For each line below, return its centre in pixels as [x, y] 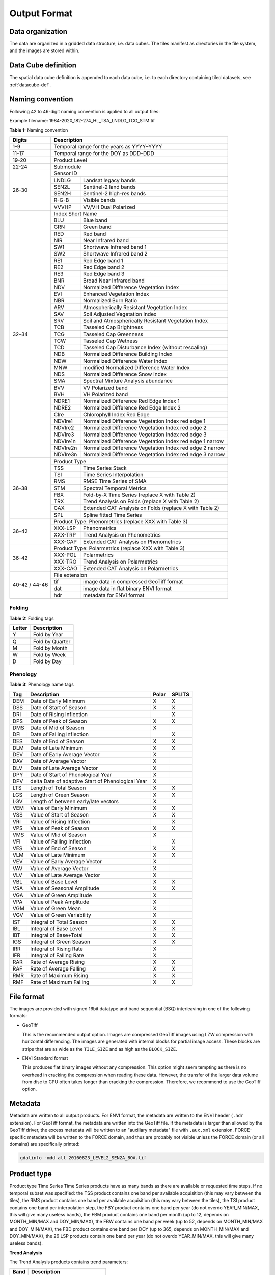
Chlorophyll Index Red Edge [116, 414]
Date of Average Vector [58, 761]
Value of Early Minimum [59, 808]
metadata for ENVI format [114, 595]
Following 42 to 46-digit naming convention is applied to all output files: [85, 111]
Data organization [38, 31]
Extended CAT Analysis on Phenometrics [132, 542]
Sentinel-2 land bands [109, 187]
